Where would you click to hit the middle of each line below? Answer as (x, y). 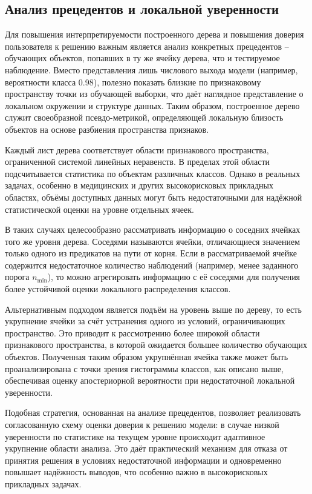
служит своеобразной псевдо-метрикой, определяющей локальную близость (144, 117)
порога (17, 277)
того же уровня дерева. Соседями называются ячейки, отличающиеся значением (153, 241)
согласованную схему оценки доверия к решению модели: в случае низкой (142, 425)
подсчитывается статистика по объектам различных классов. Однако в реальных (153, 173)
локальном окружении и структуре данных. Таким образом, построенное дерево (152, 105)
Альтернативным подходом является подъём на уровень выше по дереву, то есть (153, 309)
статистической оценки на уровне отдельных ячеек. (99, 209)
